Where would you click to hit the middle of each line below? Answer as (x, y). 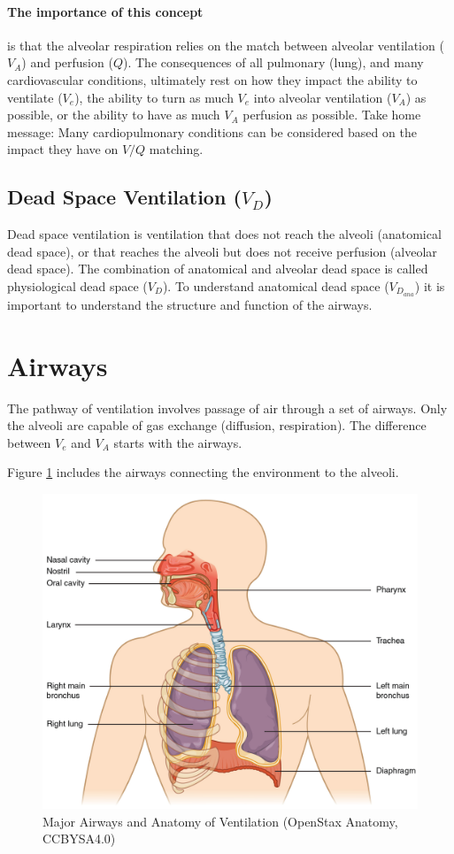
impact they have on (63, 149)
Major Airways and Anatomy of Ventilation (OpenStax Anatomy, (220, 821)
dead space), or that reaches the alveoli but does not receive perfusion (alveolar (222, 251)
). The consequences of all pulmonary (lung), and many (273, 62)
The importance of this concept (105, 11)
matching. (176, 149)
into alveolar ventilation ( (323, 97)
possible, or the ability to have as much (114, 115)
